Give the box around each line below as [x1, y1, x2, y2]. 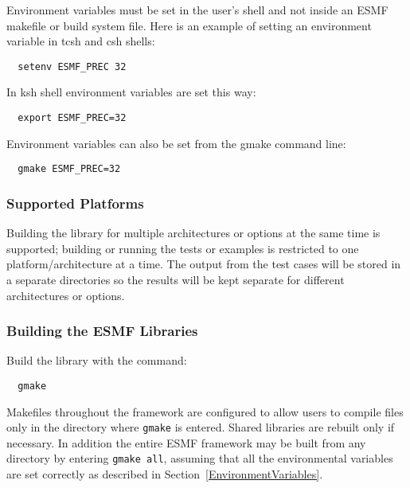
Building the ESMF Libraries [6, 321, 198, 341]
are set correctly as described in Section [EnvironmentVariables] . [6, 466, 323, 482]
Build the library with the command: [6, 352, 187, 369]
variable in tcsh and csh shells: [6, 33, 155, 49]
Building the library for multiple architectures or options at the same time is [6, 224, 381, 241]
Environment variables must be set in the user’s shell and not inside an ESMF [6, 2, 389, 18]
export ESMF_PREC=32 [18, 112, 127, 124]
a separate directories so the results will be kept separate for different [6, 271, 345, 287]
